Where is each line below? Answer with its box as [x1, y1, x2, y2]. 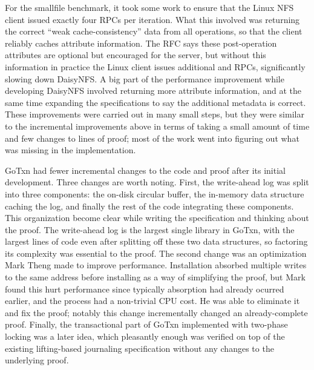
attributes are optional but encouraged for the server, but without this [5, 48, 266, 61]
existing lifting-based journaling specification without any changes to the [5, 342, 274, 354]
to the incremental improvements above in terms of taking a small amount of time [5, 119, 310, 132]
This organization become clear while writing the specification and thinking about [5, 211, 309, 224]
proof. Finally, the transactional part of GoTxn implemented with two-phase [5, 318, 288, 331]
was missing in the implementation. [5, 144, 136, 156]
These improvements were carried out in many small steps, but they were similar [5, 108, 304, 121]
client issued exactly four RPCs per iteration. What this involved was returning [5, 13, 300, 25]
